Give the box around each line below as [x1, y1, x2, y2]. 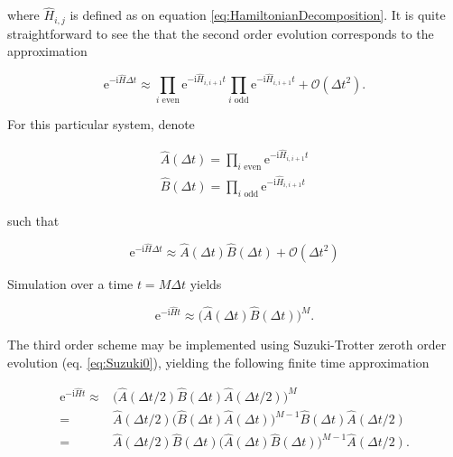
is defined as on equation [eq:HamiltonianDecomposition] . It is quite [69, 5, 446, 24]
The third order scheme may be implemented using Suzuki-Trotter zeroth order [7, 335, 447, 354]
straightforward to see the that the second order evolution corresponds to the [7, 23, 434, 42]
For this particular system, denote [7, 114, 195, 133]
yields [190, 274, 222, 293]
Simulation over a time [7, 274, 134, 293]
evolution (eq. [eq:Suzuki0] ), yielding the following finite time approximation [7, 352, 430, 371]
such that [7, 210, 60, 229]
